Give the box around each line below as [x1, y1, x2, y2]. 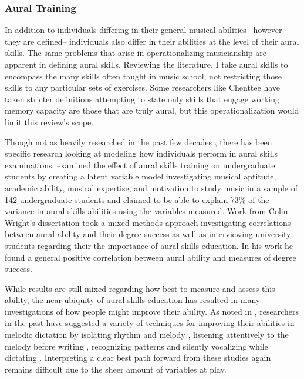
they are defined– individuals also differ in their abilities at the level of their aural [5, 35, 299, 47]
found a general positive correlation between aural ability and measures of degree [5, 251, 296, 263]
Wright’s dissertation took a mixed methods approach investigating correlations [5, 216, 291, 228]
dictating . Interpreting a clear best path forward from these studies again [5, 351, 271, 364]
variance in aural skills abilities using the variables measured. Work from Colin [5, 205, 288, 217]
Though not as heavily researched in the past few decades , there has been [5, 135, 272, 148]
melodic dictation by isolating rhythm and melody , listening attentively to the [5, 328, 289, 341]
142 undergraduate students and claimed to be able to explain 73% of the [5, 193, 269, 205]
